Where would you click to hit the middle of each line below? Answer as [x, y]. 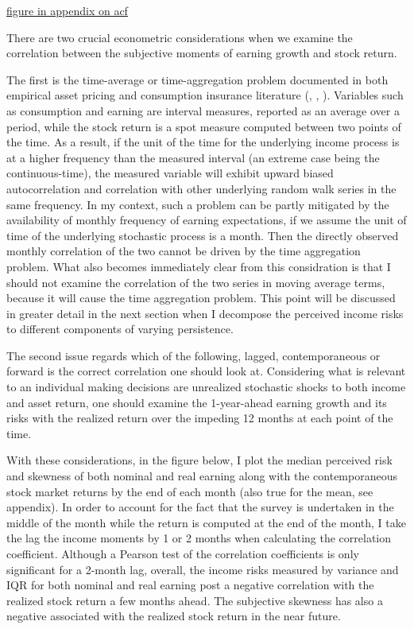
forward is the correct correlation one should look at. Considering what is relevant [206, 371]
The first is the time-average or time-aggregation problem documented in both [197, 79]
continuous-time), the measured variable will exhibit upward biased [170, 173]
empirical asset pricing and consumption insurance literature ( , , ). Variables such [205, 95]
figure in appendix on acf [67, 10]
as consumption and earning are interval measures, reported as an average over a [203, 110]
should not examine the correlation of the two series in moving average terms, [196, 282]
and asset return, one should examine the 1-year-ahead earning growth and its [197, 402]
